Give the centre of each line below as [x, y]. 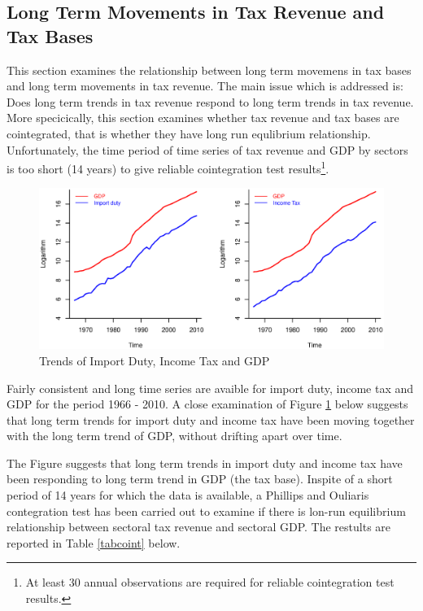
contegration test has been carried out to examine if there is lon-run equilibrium [206, 511]
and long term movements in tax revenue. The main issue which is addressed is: [205, 86]
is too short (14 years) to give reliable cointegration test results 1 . [168, 167]
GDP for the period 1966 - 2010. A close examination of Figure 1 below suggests [207, 404]
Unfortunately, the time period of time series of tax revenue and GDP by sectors [207, 149]
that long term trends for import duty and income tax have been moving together [211, 419]
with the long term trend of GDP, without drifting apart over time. [174, 436]
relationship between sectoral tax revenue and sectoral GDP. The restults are [199, 527]
